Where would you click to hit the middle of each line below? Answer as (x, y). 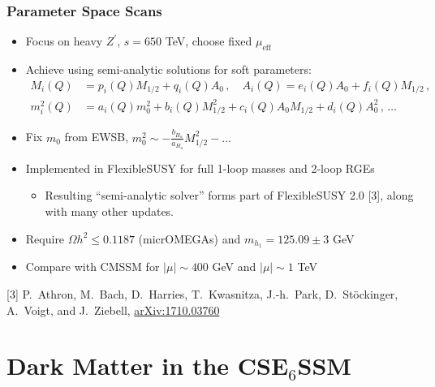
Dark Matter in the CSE (148, 365)
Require (45, 238)
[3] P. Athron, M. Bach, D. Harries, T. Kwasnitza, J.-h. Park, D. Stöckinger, (202, 293)
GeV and (234, 267)
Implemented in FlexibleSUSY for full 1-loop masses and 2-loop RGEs (200, 168)
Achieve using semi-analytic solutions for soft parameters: (168, 69)
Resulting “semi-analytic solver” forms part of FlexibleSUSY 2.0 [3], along (229, 195)
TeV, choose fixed (209, 41)
